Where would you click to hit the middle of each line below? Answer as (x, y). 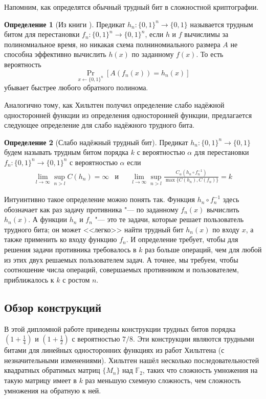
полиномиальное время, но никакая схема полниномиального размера (112, 44)
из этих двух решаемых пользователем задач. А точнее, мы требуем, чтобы (121, 259)
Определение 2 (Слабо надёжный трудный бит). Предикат (96, 142)
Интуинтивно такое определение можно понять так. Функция (100, 199)
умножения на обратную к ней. (53, 390)
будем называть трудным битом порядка (66, 152)
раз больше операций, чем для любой (203, 250)
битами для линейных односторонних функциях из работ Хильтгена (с (114, 350)
